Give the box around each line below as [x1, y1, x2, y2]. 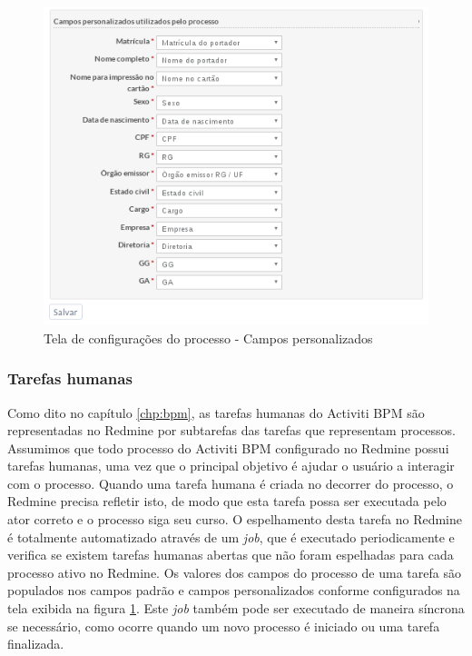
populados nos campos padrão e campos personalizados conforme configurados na [7, 581, 460, 600]
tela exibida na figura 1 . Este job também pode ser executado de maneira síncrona [7, 599, 465, 618]
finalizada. [7, 634, 64, 653]
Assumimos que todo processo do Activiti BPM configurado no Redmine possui [7, 438, 449, 457]
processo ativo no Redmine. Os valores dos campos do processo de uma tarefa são [7, 562, 461, 581]
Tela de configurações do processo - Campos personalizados [44, 328, 373, 347]
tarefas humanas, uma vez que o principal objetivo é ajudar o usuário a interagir [7, 456, 455, 475]
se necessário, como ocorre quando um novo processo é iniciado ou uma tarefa [7, 616, 440, 635]
